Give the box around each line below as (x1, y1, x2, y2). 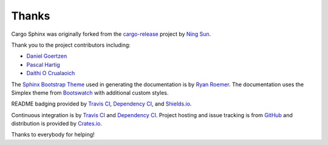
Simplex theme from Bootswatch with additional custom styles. (11, 89, 169, 96)
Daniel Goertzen (26, 52, 67, 60)
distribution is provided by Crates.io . (11, 120, 103, 127)
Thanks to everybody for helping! (11, 131, 95, 138)
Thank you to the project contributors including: (11, 41, 131, 49)
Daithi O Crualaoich (26, 70, 75, 77)
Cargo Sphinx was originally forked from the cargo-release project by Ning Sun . (11, 30, 211, 38)
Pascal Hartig (26, 61, 60, 68)
